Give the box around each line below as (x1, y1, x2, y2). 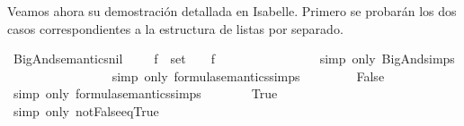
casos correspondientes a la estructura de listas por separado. (7, 19, 344, 38)
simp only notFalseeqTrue (13, 101, 159, 120)
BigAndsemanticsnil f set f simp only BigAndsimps (13, 49, 455, 68)
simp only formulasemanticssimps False (112, 66, 385, 85)
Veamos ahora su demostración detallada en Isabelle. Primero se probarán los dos (7, 2, 457, 20)
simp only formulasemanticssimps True (13, 84, 278, 103)
